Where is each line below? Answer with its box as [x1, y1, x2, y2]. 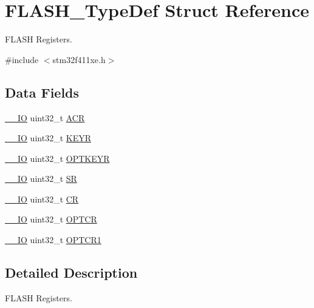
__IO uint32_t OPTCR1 [5, 233, 101, 246]
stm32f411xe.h [52, 53, 106, 65]
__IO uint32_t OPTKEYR [5, 152, 110, 164]
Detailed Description [5, 263, 138, 282]
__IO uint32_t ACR [5, 111, 85, 124]
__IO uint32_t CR [5, 192, 79, 205]
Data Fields [5, 82, 80, 101]
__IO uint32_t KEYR [5, 132, 91, 144]
